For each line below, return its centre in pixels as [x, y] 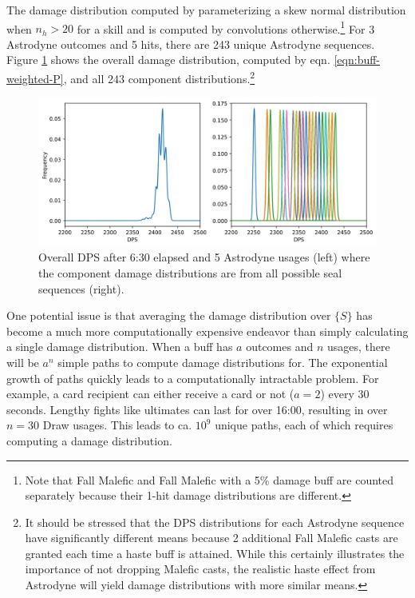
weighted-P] [35, 78]
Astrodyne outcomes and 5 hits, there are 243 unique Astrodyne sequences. [191, 44]
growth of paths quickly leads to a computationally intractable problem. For [193, 378]
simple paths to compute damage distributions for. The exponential [223, 362]
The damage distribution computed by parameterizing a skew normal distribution [206, 10]
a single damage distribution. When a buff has [120, 347]
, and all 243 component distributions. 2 [159, 77]
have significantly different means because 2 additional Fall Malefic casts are [211, 538]
